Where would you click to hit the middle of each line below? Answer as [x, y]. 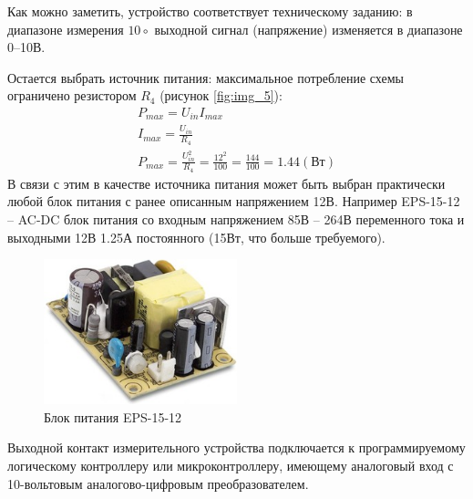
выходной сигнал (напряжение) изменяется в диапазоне [308, 29]
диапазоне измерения [66, 29]
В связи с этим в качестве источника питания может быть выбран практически [226, 183]
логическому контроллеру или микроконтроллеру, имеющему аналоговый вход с [231, 465]
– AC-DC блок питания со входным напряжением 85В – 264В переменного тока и [236, 219]
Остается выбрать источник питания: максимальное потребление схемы [206, 77]
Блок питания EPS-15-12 [113, 416]
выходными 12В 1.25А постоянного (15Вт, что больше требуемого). [196, 237]
